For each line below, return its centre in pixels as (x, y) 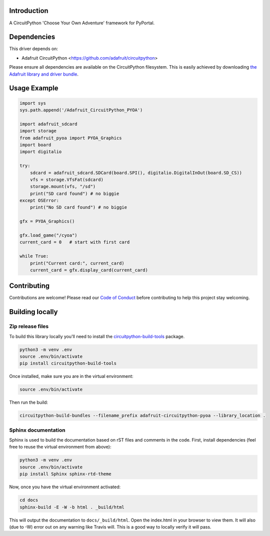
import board (35, 145)
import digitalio (41, 152)
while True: (34, 256)
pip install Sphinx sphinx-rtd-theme (66, 474)
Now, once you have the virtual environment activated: (65, 487)
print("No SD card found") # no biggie (79, 207)
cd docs (29, 500)
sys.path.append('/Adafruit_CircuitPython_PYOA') (81, 110)
